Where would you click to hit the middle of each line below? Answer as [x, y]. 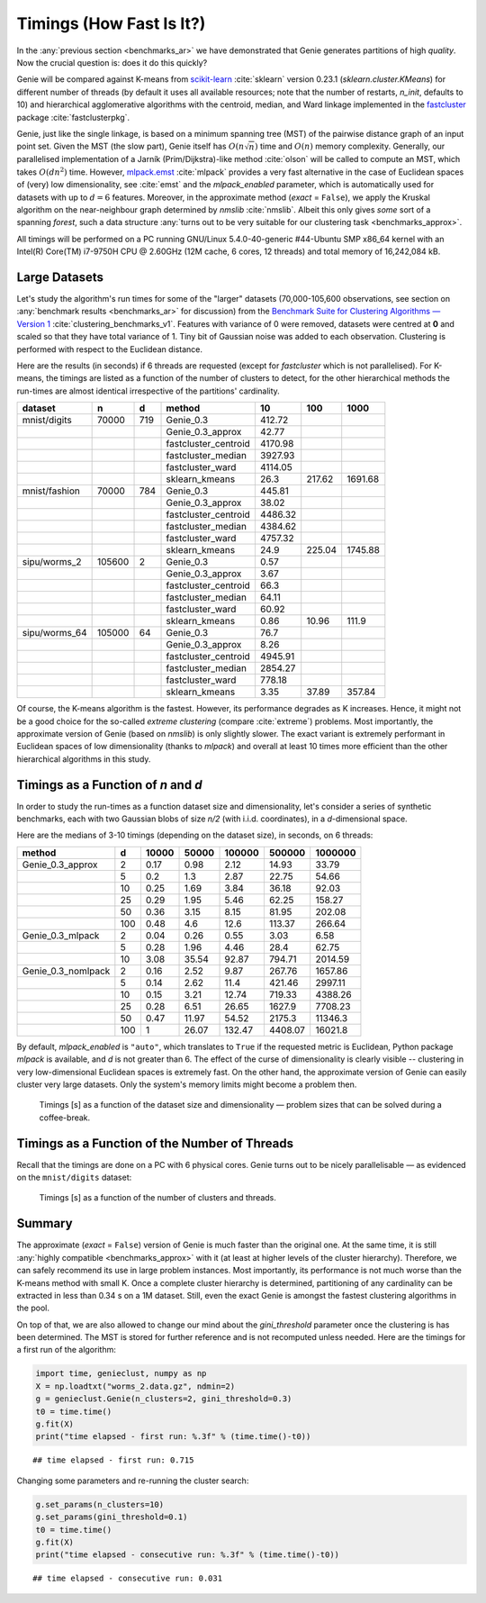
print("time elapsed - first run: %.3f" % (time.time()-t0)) [173, 1437]
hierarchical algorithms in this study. [84, 759]
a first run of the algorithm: [66, 1350]
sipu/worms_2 [52, 562]
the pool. [33, 1308]
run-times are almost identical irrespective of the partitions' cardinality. [148, 391]
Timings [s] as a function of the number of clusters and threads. [157, 1198]
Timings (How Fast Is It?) [111, 23]
